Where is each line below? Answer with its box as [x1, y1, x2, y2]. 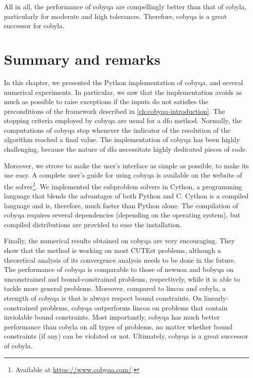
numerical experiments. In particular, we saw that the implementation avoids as [4, 87, 242, 97]
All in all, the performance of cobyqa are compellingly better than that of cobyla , [4, 1, 247, 11]
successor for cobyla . [4, 20, 65, 31]
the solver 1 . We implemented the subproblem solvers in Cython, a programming [4, 180, 242, 191]
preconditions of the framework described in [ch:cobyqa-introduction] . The [4, 106, 225, 116]
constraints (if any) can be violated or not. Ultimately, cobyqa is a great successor [4, 331, 249, 341]
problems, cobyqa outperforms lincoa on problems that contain [40, 302, 228, 312]
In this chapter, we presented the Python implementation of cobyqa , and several [4, 77, 243, 87]
